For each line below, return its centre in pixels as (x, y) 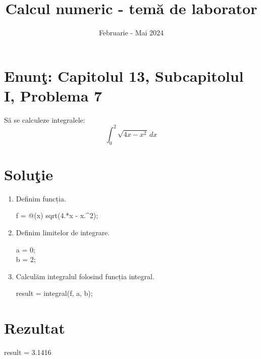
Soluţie (29, 174)
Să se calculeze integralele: (45, 119)
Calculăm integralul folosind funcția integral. (85, 276)
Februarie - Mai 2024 (131, 33)
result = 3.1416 (28, 352)
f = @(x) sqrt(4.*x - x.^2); (57, 215)
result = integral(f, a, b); (54, 293)
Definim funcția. (41, 198)
